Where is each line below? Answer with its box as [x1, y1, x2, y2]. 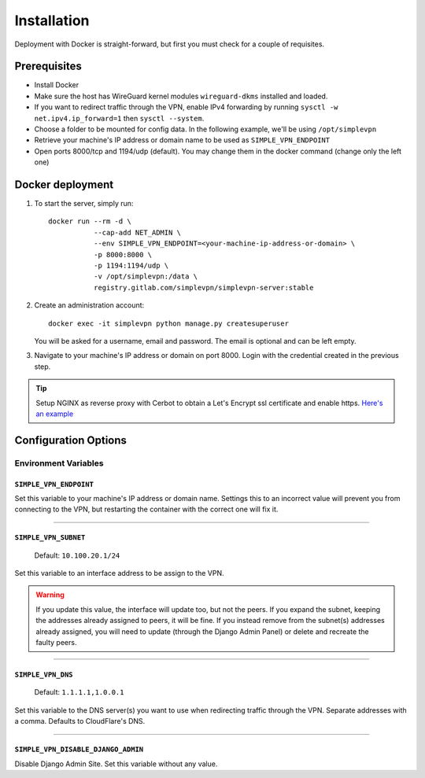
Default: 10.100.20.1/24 [34, 551, 120, 560]
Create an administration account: [34, 301, 145, 310]
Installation [14, 12, 90, 29]
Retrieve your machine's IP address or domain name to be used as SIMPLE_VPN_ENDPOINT [34, 135, 331, 145]
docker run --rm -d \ [48, 217, 131, 226]
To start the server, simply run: [34, 199, 134, 208]
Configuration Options [14, 433, 128, 447]
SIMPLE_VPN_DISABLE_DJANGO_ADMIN [14, 745, 144, 754]
